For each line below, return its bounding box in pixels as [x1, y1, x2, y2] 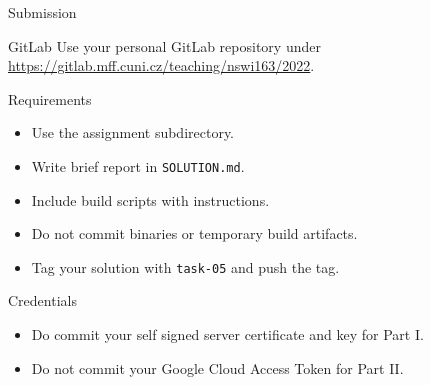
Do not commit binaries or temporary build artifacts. [31, 223, 358, 244]
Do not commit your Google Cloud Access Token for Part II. [31, 357, 404, 378]
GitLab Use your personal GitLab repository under [8, 35, 321, 56]
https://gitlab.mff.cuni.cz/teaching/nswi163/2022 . [8, 55, 315, 76]
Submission [8, 2, 77, 22]
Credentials [8, 290, 77, 311]
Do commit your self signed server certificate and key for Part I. [31, 324, 424, 345]
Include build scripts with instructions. [31, 189, 270, 210]
